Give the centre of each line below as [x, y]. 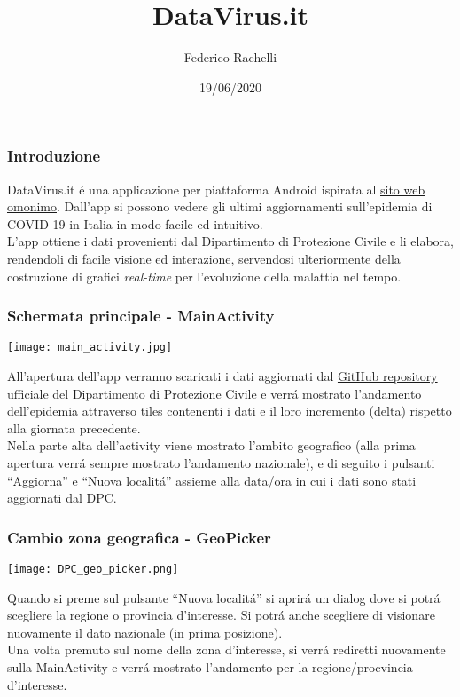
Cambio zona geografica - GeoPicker [139, 537]
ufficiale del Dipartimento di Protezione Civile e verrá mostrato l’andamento [214, 393]
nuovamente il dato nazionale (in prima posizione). [145, 632]
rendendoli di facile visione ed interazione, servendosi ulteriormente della [204, 258]
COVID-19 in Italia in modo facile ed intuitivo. [135, 223]
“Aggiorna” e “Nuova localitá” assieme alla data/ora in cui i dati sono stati [212, 480]
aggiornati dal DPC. [62, 498]
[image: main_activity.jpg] [90, 348]
